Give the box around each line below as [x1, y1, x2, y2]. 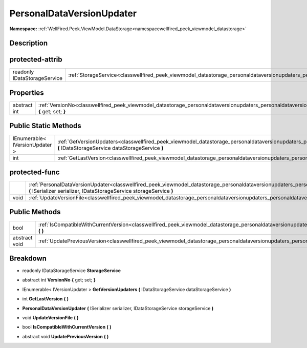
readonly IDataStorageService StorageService [22, 268, 121, 274]
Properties [9, 88, 44, 97]
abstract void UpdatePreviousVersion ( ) [22, 333, 109, 339]
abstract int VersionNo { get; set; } [22, 277, 96, 283]
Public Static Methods [9, 121, 81, 130]
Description [9, 39, 48, 48]
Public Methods [9, 208, 61, 216]
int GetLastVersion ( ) [22, 296, 69, 302]
